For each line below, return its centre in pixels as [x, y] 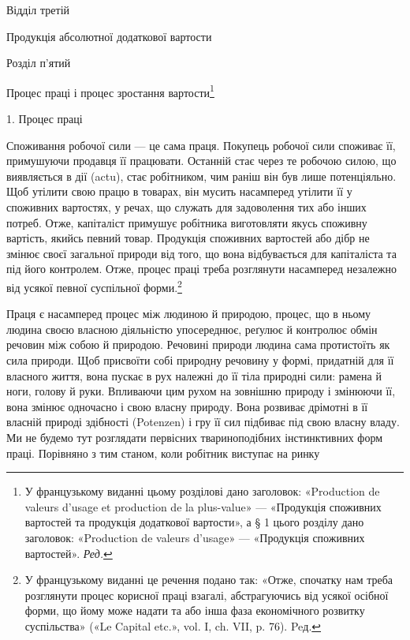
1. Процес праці [45, 119]
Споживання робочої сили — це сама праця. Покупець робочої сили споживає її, [201, 145]
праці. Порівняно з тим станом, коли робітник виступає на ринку [163, 453]
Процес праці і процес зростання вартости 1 [110, 91]
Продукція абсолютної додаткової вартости [109, 36]
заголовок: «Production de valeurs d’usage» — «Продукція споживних [195, 537]
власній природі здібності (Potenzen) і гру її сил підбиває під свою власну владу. [203, 422]
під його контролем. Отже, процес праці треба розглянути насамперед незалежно [201, 269]
